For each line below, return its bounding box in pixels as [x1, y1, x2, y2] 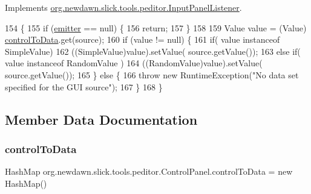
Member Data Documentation [5, 110, 198, 128]
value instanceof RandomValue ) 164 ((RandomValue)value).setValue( [5, 57, 263, 69]
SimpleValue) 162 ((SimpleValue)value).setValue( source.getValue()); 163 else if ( [5, 45, 301, 57]
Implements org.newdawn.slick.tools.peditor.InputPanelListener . [5, 1, 242, 13]
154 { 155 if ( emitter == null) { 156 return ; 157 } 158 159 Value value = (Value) [5, 21, 307, 34]
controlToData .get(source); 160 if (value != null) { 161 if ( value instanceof [5, 33, 280, 46]
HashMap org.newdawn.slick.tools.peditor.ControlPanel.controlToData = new [5, 165, 293, 178]
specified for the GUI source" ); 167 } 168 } [5, 80, 163, 93]
